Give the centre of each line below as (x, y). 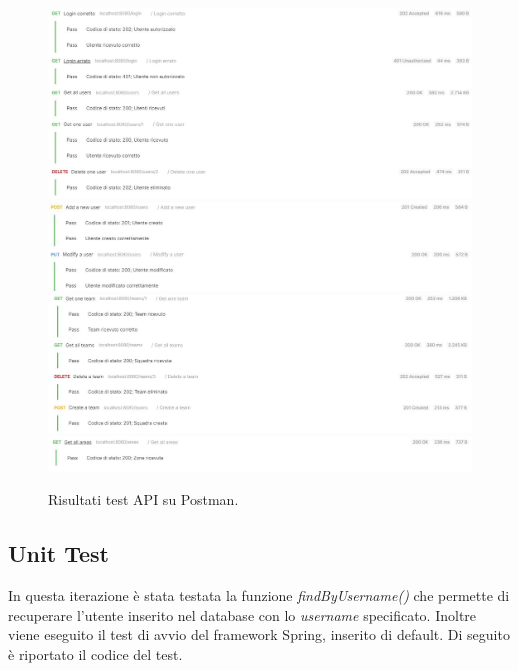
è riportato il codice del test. (95, 653)
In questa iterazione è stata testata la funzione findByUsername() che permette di (259, 594)
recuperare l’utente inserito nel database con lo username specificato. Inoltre (242, 614)
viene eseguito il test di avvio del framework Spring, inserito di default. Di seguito (259, 634)
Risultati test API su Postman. (143, 499)
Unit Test (58, 553)
